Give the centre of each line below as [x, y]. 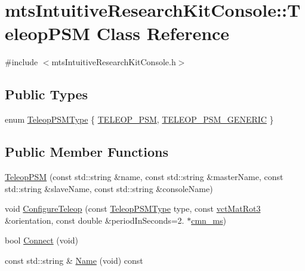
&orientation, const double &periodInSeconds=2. [95, 220]
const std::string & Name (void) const [74, 260]
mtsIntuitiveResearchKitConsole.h [114, 62]
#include [21, 62]
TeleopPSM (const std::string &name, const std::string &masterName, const [144, 176]
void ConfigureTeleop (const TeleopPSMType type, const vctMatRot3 [133, 208]
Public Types [47, 94]
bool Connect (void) [41, 240]
